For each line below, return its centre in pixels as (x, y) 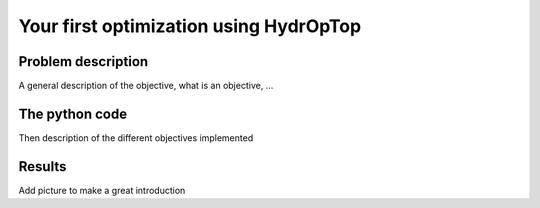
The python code (73, 113)
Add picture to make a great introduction (102, 190)
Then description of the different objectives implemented (136, 137)
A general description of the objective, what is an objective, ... (146, 86)
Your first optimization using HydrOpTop (190, 26)
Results (42, 166)
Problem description (83, 61)
